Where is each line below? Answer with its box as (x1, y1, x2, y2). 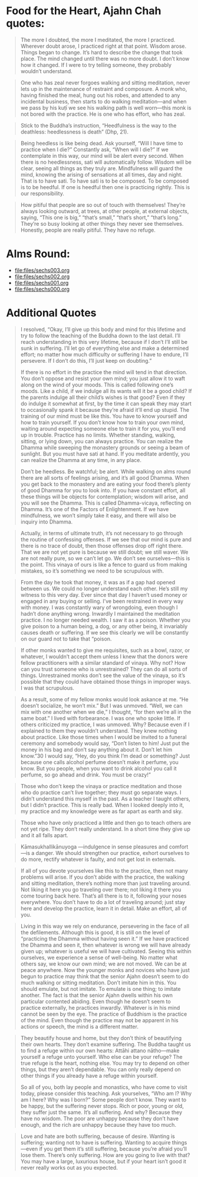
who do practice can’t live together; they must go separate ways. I (20, 789, 181, 796)
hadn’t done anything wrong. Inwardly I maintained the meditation (20, 610, 181, 617)
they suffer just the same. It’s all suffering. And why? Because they (20, 1108, 183, 1116)
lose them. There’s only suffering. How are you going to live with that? (20, 1151, 190, 1159)
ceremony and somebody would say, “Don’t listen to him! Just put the (20, 740, 190, 747)
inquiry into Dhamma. (20, 518, 73, 525)
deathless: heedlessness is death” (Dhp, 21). (20, 128, 128, 135)
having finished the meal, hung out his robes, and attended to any (20, 92, 180, 99)
